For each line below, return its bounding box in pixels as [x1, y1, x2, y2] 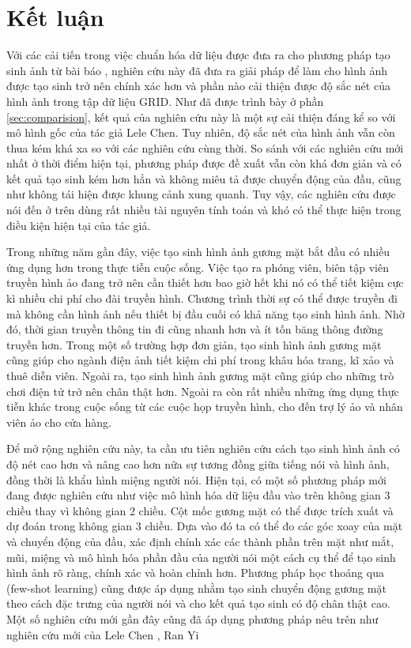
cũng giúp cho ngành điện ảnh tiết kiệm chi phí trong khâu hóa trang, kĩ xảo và [6, 352, 394, 368]
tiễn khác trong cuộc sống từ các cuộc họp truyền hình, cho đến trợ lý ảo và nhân [6, 398, 403, 415]
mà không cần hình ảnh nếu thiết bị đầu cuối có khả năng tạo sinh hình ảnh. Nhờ [6, 305, 405, 322]
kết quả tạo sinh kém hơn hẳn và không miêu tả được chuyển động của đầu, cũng [6, 170, 402, 186]
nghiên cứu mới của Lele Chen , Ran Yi [6, 626, 199, 642]
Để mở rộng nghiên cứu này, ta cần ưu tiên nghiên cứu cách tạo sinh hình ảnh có [6, 440, 400, 457]
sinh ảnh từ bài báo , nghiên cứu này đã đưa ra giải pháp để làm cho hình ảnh [6, 62, 388, 78]
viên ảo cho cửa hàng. [6, 413, 111, 430]
